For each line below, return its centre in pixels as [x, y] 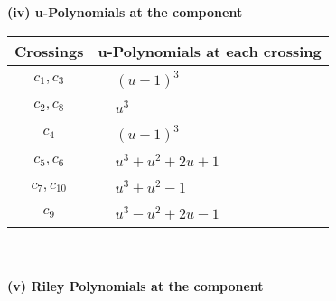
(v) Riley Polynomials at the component [135, 286]
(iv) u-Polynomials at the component [125, 12]
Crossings [49, 51]
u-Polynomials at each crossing [210, 51]
